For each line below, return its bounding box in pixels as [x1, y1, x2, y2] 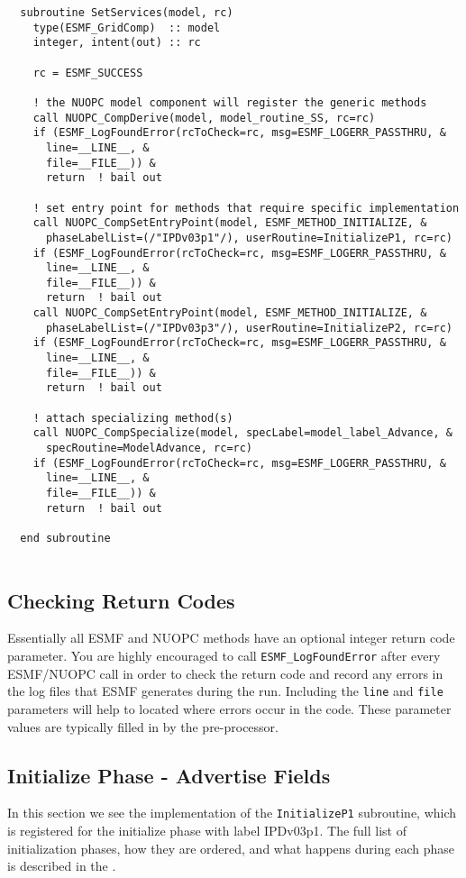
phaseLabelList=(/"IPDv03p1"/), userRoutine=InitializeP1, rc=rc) [45, 231, 452, 244]
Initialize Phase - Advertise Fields [7, 761, 331, 789]
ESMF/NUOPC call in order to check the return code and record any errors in [7, 663, 443, 682]
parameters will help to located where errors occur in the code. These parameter [7, 699, 452, 718]
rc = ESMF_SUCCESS [32, 66, 143, 79]
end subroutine [20, 531, 111, 544]
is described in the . [7, 856, 116, 875]
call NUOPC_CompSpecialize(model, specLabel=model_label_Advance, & [32, 426, 452, 440]
